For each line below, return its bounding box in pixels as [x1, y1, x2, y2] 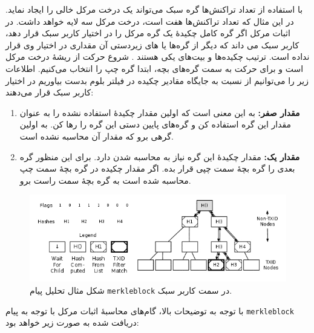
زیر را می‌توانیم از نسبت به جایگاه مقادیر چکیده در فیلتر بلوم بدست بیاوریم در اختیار [5, 74, 309, 86]
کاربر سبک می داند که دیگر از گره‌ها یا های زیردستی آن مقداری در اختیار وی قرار [5, 38, 299, 51]
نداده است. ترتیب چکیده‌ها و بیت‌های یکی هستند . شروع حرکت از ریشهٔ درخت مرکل [5, 50, 310, 63]
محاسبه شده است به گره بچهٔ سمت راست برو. [19, 173, 191, 186]
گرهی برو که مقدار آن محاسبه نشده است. [19, 129, 174, 142]
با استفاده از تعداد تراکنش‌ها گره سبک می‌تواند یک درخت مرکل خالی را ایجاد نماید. [5, 3, 303, 15]
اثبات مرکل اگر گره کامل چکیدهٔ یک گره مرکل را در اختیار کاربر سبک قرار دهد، [5, 27, 290, 39]
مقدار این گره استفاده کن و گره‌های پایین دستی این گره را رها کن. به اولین [19, 118, 292, 131]
